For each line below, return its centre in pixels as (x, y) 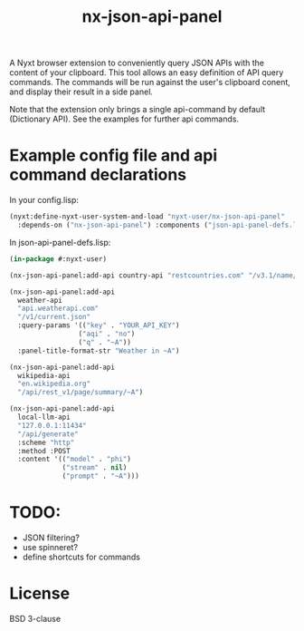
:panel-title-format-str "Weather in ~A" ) (99, 351)
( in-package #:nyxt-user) (58, 259)
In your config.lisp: (44, 200)
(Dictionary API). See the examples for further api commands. (124, 119)
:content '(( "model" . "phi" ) (74, 460)
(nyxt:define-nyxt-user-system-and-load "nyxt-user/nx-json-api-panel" (147, 217)
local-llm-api (44, 417)
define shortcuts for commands (81, 557)
